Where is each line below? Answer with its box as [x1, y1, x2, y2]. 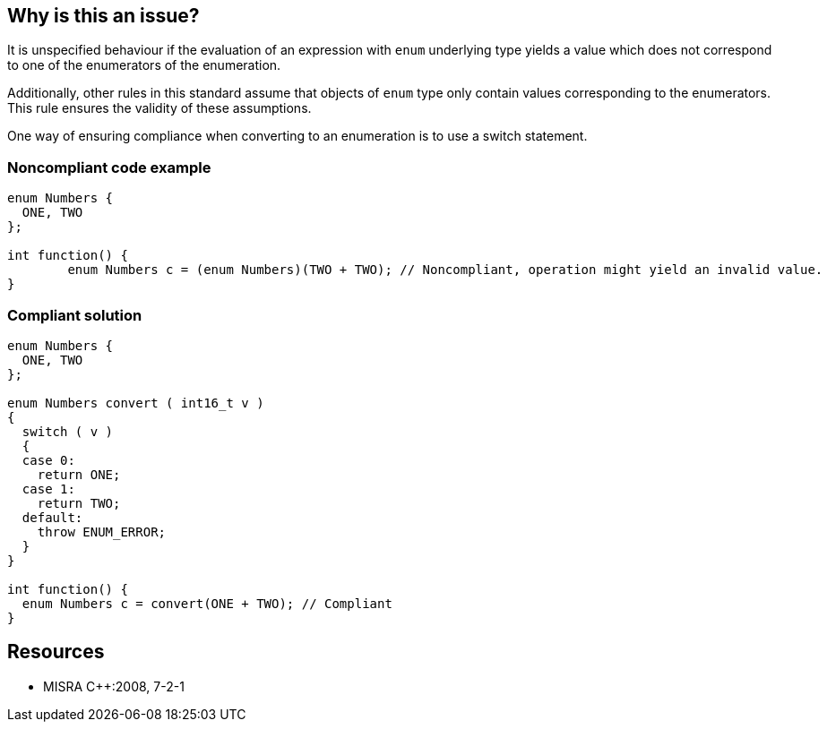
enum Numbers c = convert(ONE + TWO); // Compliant [22, 596, 392, 611]
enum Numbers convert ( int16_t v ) [7, 395, 264, 410]
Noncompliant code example [7, 158, 211, 176]
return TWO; [37, 495, 121, 510]
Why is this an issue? [7, 4, 200, 27]
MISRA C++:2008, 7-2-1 [43, 678, 185, 694]
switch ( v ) [22, 424, 114, 439]
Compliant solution [7, 305, 142, 324]
